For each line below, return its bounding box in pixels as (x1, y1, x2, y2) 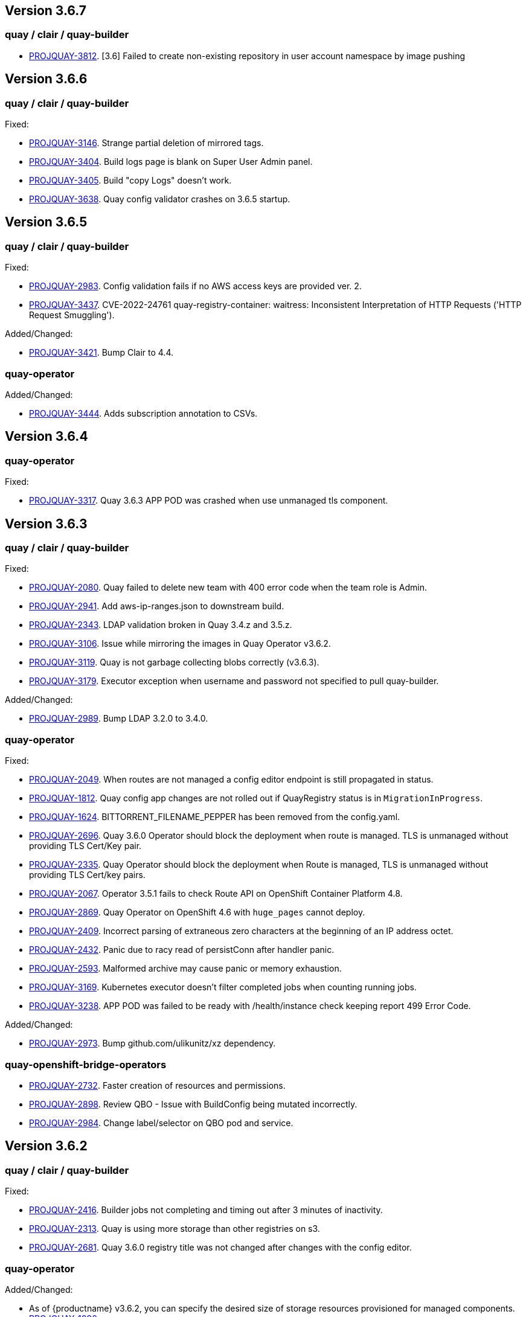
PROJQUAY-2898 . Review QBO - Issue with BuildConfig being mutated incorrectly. (29, 1098, 358, 1109)
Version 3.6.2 (5, 1138, 88, 1154)
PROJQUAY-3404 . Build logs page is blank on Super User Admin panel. (29, 156, 313, 167)
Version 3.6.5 (5, 214, 88, 230)
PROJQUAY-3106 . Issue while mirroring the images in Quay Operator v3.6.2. (29, 638, 331, 649)
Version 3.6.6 (5, 71, 88, 87)
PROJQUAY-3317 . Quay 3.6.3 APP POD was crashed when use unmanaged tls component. (29, 495, 388, 506)
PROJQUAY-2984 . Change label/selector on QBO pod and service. (29, 1117, 293, 1128)
